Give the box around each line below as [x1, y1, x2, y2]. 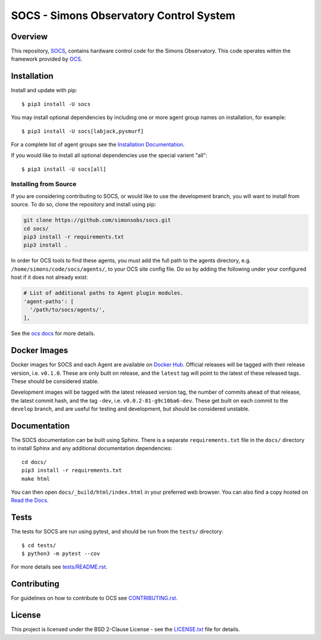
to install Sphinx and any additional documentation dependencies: [11, 445, 172, 452]
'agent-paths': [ [23, 298, 74, 305]
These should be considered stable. [11, 378, 99, 385]
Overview [11, 32, 48, 42]
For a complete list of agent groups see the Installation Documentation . [11, 140, 185, 148]
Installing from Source [11, 180, 77, 189]
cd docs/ [21, 459, 47, 465]
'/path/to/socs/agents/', [30, 306, 105, 313]
